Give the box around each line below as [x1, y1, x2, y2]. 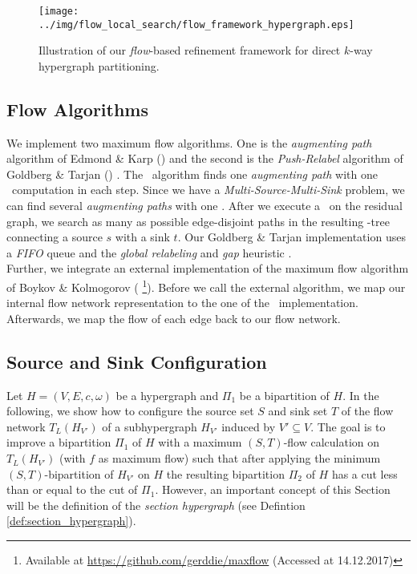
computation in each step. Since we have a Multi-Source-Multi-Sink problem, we [11, 181, 405, 198]
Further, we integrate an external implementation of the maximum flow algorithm [6, 260, 409, 277]
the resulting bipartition [166, 465, 285, 482]
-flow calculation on [283, 434, 380, 451]
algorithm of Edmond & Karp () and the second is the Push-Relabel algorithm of [6, 150, 403, 167]
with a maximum [158, 434, 242, 451]
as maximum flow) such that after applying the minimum [98, 450, 381, 467]
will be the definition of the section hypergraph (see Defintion [6, 496, 306, 513]
